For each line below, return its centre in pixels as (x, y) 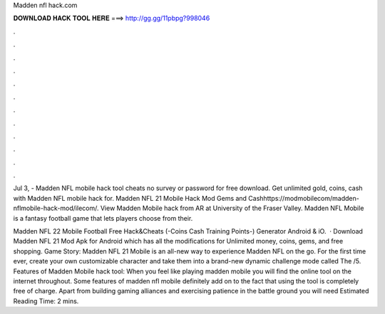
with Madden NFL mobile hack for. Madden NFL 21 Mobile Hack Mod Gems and (130, 198)
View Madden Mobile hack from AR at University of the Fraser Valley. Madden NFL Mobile (232, 208)
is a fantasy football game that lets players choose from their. (103, 218)
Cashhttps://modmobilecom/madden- (304, 198)
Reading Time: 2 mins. (46, 301)
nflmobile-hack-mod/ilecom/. (56, 208)
